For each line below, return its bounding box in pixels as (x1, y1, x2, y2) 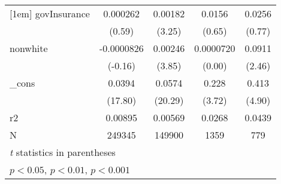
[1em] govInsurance (10, 7, 90, 20)
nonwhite (10, 41, 48, 55)
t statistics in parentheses (10, 145, 116, 159)
